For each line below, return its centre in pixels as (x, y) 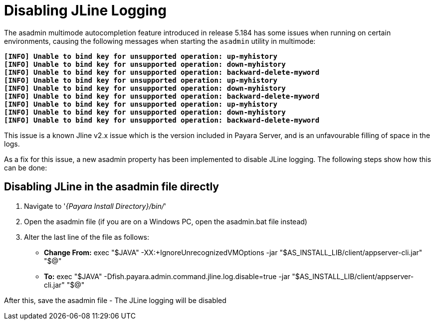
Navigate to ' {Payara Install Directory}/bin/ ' (95, 206)
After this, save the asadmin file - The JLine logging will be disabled (115, 300)
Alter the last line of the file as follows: (87, 237)
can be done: (26, 167)
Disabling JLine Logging (85, 10)
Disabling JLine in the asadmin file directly (111, 187)
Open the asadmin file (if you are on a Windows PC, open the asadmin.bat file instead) (166, 221)
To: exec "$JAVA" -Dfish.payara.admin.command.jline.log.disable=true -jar (167, 276)
